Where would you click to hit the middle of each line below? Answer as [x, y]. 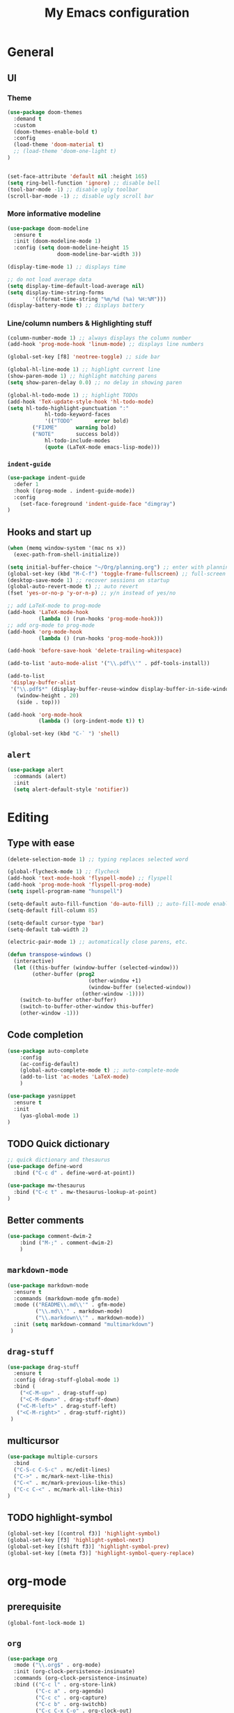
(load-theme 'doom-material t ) [59, 145]
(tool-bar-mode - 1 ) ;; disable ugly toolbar [73, 189]
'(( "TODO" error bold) [87, 421]
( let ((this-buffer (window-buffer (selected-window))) [96, 968]
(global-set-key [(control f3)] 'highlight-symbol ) [84, 1534]
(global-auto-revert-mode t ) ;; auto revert [73, 587]
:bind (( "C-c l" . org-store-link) [65, 1685]
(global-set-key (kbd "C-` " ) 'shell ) [63, 734]
